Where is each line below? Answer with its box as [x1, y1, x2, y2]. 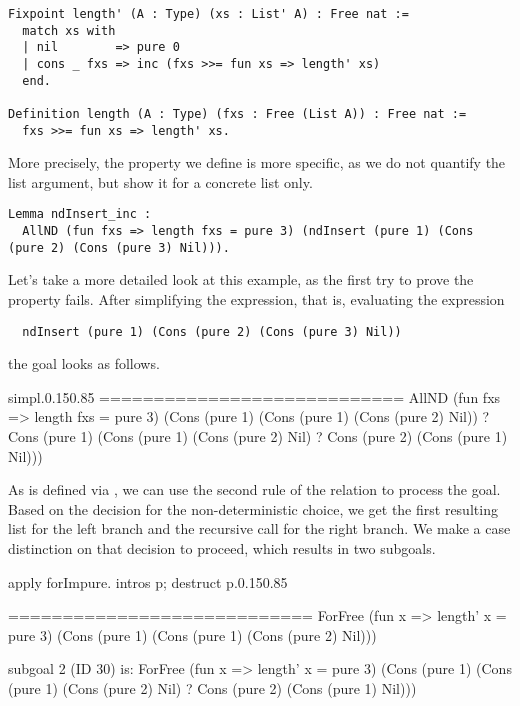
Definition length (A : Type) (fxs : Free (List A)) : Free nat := [8, 106, 467, 121]
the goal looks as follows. [8, 353, 160, 374]
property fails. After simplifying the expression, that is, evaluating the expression [8, 289, 505, 309]
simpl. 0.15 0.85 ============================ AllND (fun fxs [8, 386, 501, 407]
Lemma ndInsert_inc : [8, 207, 152, 222]
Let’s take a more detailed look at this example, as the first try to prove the [8, 269, 474, 290]
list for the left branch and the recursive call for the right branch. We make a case [8, 518, 511, 539]
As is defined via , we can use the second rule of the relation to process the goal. [8, 479, 501, 500]
